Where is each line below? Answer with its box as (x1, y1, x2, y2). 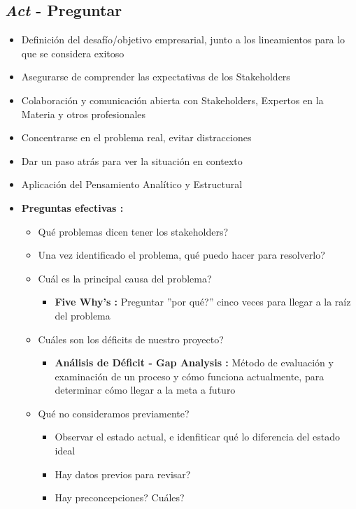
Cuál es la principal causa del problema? (38, 271, 212, 285)
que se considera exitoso (21, 45, 124, 60)
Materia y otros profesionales (21, 106, 146, 121)
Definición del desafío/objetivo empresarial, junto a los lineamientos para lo (21, 32, 346, 47)
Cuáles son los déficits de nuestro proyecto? (38, 331, 224, 346)
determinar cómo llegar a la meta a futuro (55, 382, 236, 397)
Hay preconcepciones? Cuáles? (55, 490, 185, 505)
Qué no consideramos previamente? (38, 406, 190, 420)
